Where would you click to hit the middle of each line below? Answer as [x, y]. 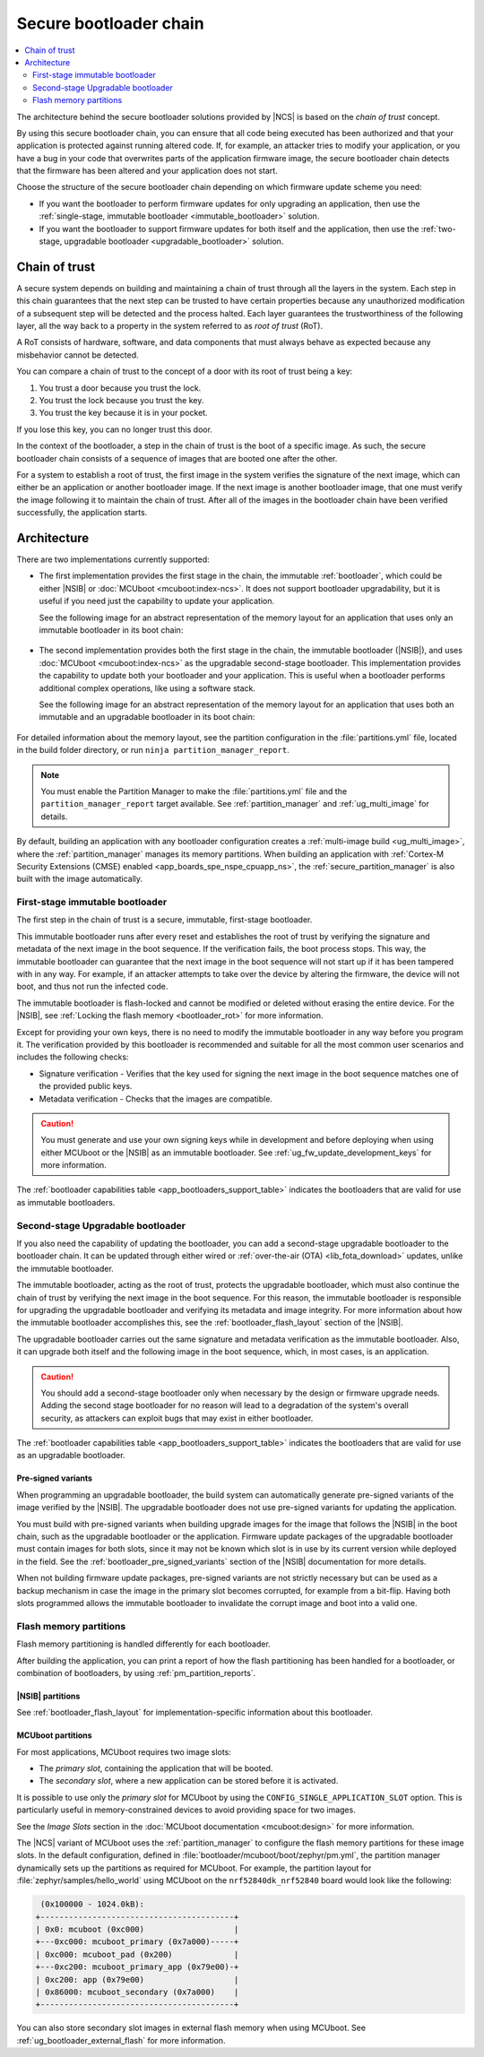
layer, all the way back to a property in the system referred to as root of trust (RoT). [169, 326]
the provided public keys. [86, 1086]
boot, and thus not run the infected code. [92, 987]
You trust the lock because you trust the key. [121, 401]
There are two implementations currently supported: [113, 559]
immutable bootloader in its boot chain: [111, 630]
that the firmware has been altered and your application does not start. [147, 171]
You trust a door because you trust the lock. [120, 388]
